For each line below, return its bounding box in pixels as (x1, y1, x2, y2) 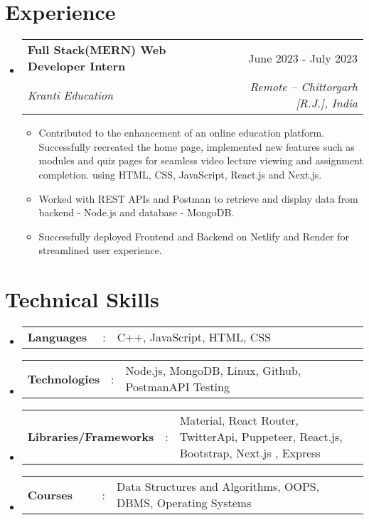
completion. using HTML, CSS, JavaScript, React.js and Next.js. (38, 166, 322, 181)
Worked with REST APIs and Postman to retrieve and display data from (38, 191, 358, 206)
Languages (27, 329, 87, 345)
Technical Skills (5, 285, 159, 314)
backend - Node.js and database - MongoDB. (38, 205, 235, 220)
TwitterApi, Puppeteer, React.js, (179, 428, 343, 445)
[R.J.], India (296, 95, 358, 112)
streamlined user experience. (38, 243, 162, 258)
